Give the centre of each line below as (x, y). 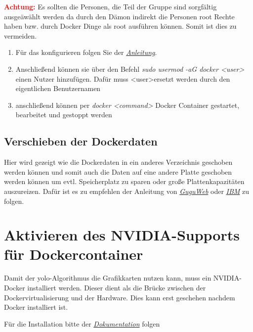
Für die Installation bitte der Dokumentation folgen (82, 323)
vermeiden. (21, 35)
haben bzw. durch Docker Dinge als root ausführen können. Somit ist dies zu (120, 26)
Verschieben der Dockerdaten (81, 141)
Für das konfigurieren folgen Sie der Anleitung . (86, 52)
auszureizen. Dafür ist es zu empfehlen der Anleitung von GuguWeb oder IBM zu (127, 191)
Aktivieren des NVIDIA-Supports (122, 235)
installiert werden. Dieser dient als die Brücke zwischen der (117, 288)
